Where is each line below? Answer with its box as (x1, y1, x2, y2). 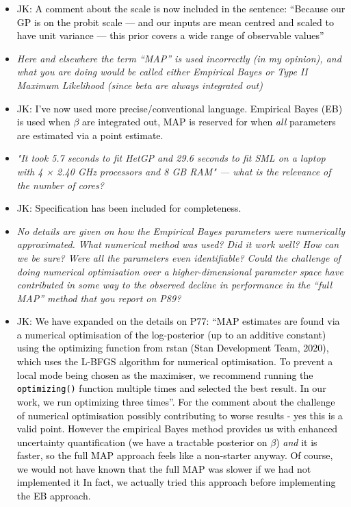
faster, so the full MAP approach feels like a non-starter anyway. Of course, (16, 448, 333, 462)
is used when (16, 114, 70, 129)
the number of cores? (16, 177, 104, 192)
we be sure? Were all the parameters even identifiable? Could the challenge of (16, 250, 341, 264)
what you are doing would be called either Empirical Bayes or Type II (16, 64, 308, 79)
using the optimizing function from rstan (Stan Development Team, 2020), (16, 341, 329, 355)
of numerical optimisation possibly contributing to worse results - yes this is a (16, 408, 343, 422)
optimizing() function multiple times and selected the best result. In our (16, 381, 326, 395)
